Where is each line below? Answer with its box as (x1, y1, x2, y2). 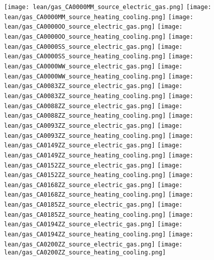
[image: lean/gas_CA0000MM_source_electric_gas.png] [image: (4, 4, 211, 11)
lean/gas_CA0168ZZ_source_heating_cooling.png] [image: (4, 191, 193, 199)
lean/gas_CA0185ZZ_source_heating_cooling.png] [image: (4, 211, 193, 218)
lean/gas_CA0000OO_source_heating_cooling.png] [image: (4, 33, 193, 40)
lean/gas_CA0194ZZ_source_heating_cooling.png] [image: (4, 231, 193, 238)
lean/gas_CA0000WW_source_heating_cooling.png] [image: (4, 72, 193, 80)
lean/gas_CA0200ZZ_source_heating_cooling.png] (4, 249, 166, 256)
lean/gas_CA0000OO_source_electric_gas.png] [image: (4, 23, 183, 31)
